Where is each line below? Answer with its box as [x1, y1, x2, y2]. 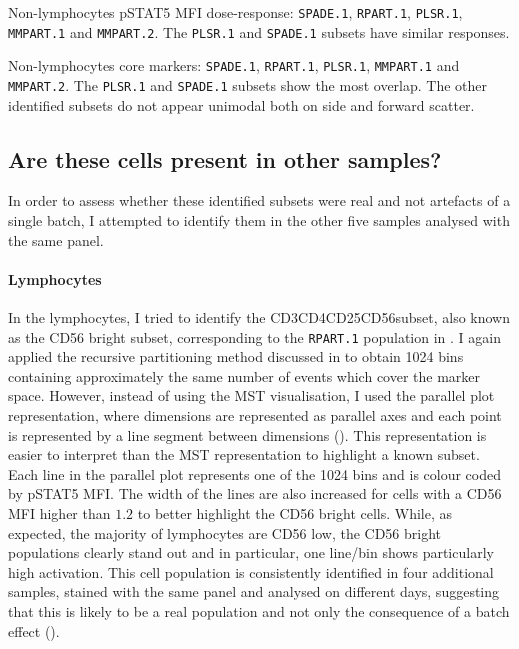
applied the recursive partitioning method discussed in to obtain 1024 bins [8, 346, 464, 367]
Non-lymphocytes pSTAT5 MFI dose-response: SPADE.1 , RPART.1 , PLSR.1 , [8, 2, 463, 22]
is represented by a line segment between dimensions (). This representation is [8, 424, 487, 445]
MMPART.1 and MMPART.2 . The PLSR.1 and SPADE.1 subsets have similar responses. [8, 21, 510, 42]
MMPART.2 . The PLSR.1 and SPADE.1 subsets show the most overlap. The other [8, 74, 488, 95]
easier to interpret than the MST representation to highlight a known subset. [8, 444, 480, 465]
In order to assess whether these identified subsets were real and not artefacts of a [8, 190, 511, 211]
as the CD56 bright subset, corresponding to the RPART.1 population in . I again [8, 326, 501, 347]
